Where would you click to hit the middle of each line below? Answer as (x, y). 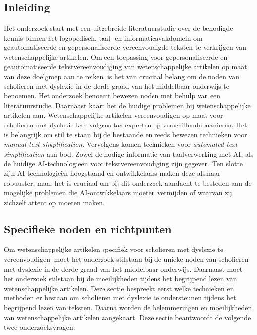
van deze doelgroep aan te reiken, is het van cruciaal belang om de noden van (122, 76)
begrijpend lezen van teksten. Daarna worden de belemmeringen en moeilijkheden (128, 308)
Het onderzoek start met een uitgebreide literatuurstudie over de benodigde (119, 28)
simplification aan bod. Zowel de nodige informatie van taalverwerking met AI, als (129, 153)
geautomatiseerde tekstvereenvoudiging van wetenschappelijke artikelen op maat (126, 66)
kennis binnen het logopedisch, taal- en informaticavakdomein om (103, 37)
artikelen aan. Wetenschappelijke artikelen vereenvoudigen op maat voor (114, 115)
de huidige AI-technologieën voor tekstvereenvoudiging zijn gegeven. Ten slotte (124, 163)
